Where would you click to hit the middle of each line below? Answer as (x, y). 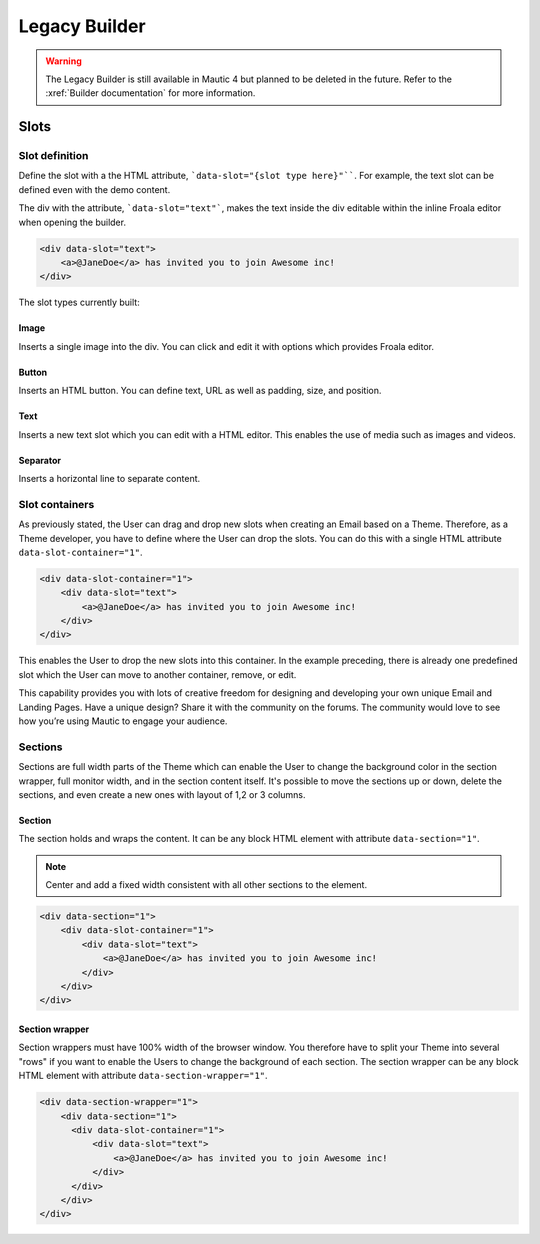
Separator (40, 460)
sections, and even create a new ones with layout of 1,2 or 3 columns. (162, 794)
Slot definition (53, 156)
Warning (63, 61)
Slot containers (56, 504)
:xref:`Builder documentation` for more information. (150, 93)
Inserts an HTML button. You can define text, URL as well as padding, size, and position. (200, 391)
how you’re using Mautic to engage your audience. (123, 721)
